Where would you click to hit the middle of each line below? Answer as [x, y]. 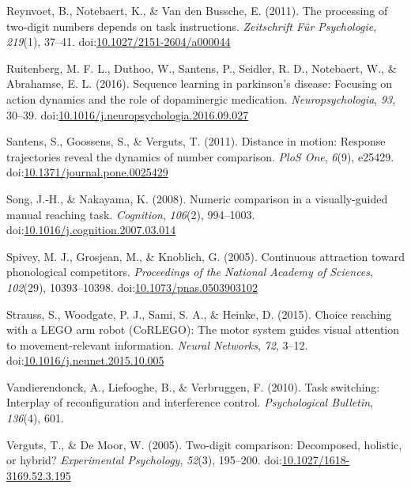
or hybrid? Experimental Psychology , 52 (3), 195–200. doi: [144, 460]
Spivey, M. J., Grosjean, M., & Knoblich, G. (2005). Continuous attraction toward [205, 256]
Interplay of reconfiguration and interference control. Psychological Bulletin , [190, 402]
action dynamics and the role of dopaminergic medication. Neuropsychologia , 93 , [201, 98]
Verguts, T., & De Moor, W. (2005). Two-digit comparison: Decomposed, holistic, [204, 444]
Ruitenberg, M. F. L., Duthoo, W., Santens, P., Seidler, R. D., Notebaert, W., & [202, 68]
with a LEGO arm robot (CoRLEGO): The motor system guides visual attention [203, 329]
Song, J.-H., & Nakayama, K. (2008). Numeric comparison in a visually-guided [197, 198]
